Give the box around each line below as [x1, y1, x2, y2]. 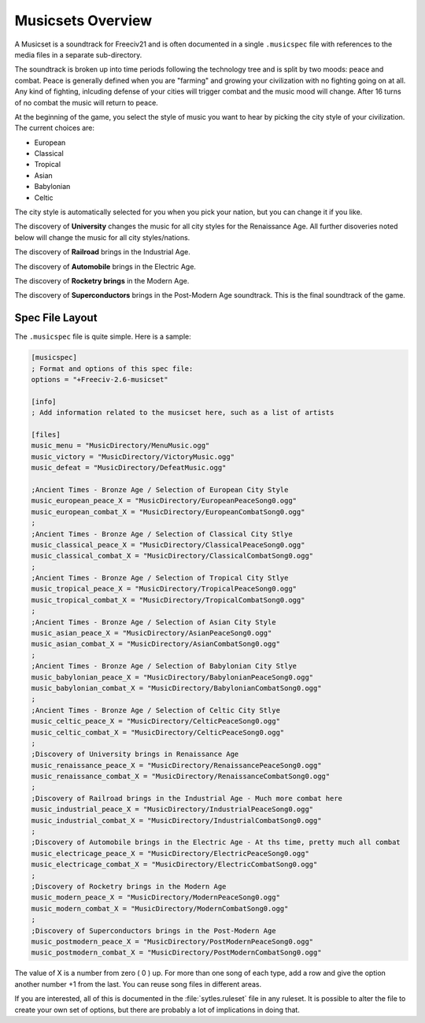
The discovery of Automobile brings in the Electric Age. [14, 261, 197, 271]
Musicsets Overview [14, 12, 153, 29]
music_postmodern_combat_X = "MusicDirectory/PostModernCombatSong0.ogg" [31, 948, 322, 957]
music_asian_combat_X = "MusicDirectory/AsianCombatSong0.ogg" [31, 639, 281, 649]
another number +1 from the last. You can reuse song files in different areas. [14, 979, 262, 988]
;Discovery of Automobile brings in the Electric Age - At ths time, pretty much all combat [31, 838, 401, 847]
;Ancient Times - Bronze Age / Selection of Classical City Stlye [31, 529, 293, 539]
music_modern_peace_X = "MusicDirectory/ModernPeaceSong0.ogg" [31, 893, 281, 902]
